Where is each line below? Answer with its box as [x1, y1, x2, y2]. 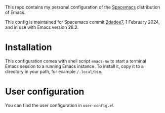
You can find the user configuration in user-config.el [5, 102, 115, 108]
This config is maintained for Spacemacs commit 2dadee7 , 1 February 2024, [5, 19, 160, 25]
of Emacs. [5, 9, 26, 15]
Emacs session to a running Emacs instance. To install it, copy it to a [5, 63, 144, 69]
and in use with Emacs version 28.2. [5, 24, 79, 30]
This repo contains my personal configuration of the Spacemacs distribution [5, 4, 161, 10]
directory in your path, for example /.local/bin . [5, 68, 103, 74]
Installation [5, 42, 52, 53]
